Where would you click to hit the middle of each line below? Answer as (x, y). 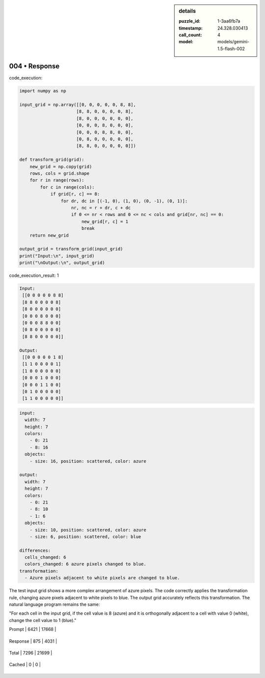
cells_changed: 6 (45, 557)
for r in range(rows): (57, 180)
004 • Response (34, 66)
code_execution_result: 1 (34, 275)
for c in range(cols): (67, 187)
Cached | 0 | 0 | (25, 665)
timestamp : (191, 28)
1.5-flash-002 (231, 49)
